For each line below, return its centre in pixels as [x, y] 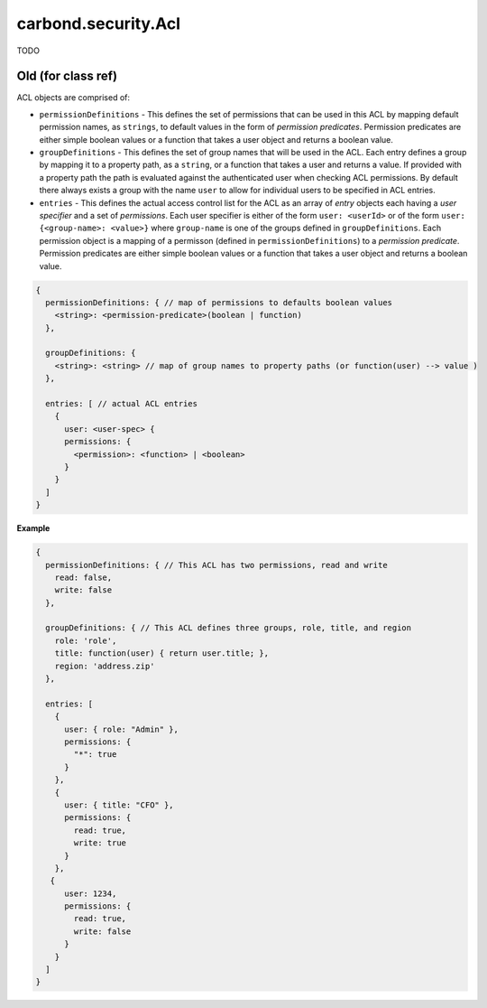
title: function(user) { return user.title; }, [162, 653]
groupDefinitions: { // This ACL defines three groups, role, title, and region [229, 628]
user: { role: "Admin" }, [122, 729]
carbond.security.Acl [98, 23]
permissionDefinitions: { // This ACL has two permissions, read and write [216, 565]
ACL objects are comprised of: [74, 98]
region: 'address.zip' [105, 666]
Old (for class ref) [67, 76]
